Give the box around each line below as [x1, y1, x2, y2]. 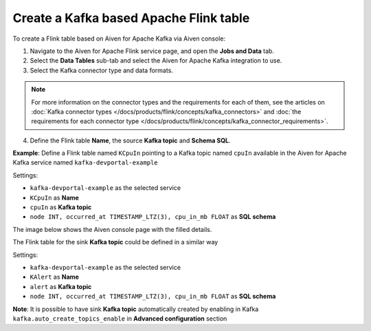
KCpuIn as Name [30, 193, 79, 202]
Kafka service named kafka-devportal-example [12, 158, 158, 167]
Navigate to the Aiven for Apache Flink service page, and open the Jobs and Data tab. [30, 47, 275, 55]
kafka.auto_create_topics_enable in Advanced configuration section [12, 314, 227, 323]
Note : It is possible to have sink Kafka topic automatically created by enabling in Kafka [12, 305, 259, 313]
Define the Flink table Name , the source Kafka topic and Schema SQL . [30, 136, 231, 145]
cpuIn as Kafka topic [30, 203, 92, 211]
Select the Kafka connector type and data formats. [30, 66, 173, 74]
